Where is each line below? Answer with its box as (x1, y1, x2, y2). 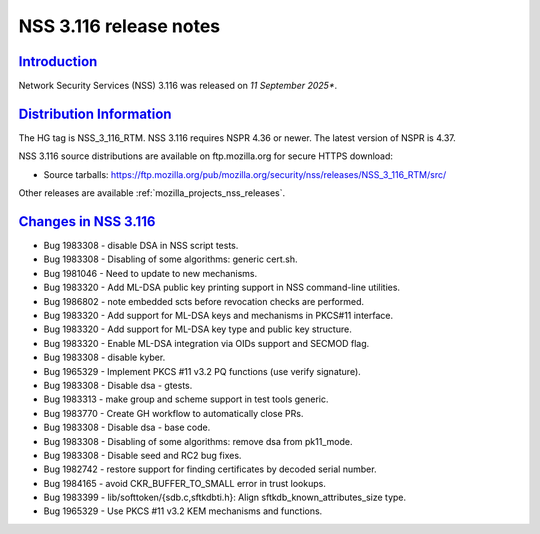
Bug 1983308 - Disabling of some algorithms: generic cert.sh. (43, 253, 299, 265)
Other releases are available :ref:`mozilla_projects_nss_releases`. (18, 187, 286, 199)
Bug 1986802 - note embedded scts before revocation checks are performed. (43, 295, 365, 307)
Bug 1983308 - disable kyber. (43, 351, 166, 364)
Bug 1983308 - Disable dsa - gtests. (43, 379, 193, 391)
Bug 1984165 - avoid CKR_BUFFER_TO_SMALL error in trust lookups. (43, 477, 327, 489)
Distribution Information (18, 105, 172, 122)
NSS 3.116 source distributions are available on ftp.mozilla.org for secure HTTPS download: (18, 150, 394, 162)
